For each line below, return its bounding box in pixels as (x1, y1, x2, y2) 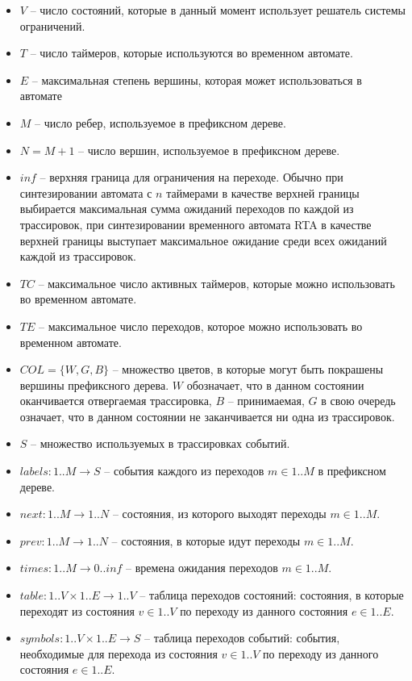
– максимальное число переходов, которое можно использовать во (38, 317, 363, 334)
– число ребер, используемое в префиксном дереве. (35, 114, 286, 131)
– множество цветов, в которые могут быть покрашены (112, 361, 384, 378)
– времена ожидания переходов (126, 559, 278, 576)
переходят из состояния (19, 602, 135, 619)
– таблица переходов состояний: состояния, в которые (139, 587, 404, 604)
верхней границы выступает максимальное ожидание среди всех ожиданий (19, 232, 387, 249)
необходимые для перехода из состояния (19, 645, 218, 662)
